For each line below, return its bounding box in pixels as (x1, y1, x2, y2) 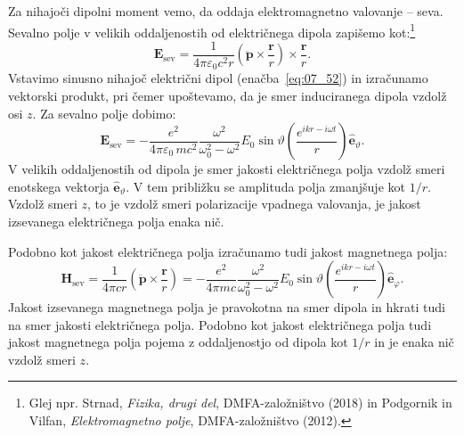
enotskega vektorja (8, 177, 110, 195)
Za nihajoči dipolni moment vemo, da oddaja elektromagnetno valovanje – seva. (8, 2, 444, 20)
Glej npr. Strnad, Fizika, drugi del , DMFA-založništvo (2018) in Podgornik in (28, 393, 452, 412)
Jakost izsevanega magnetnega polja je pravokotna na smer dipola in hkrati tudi (8, 298, 445, 317)
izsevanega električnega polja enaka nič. (8, 211, 224, 230)
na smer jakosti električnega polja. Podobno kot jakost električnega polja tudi (8, 315, 432, 333)
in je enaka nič (374, 333, 454, 351)
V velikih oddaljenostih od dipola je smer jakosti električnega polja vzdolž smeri (8, 160, 445, 178)
